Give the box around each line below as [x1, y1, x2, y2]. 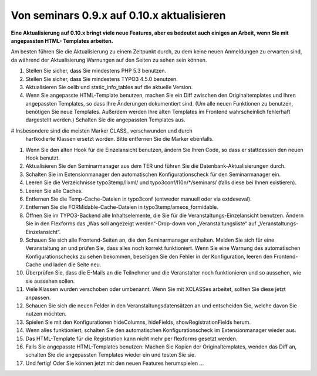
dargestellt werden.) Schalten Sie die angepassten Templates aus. [25, 116, 186, 123]
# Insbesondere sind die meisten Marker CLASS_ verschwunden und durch [11, 127, 193, 134]
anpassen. [25, 294, 51, 301]
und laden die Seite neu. [42, 261, 102, 268]
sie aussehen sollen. [25, 277, 75, 284]
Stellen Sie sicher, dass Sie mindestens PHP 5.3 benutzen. [25, 67, 167, 74]
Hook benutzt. [25, 154, 60, 161]
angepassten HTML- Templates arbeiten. [11, 37, 114, 44]
